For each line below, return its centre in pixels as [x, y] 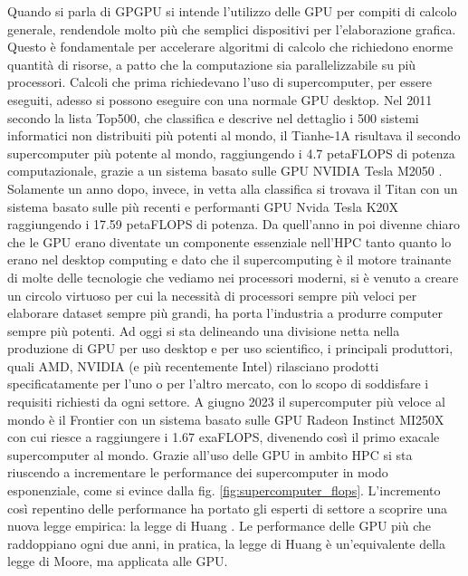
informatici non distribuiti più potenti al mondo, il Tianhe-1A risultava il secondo [234, 135]
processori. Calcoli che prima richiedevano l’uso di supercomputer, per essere [220, 82]
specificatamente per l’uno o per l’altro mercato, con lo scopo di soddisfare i [218, 384]
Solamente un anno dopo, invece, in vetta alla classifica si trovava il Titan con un [233, 188]
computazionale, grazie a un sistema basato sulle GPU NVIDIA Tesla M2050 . [225, 171]
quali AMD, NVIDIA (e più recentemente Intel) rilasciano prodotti [193, 365]
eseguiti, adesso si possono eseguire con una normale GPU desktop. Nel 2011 [220, 99]
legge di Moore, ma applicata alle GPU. [118, 561]
